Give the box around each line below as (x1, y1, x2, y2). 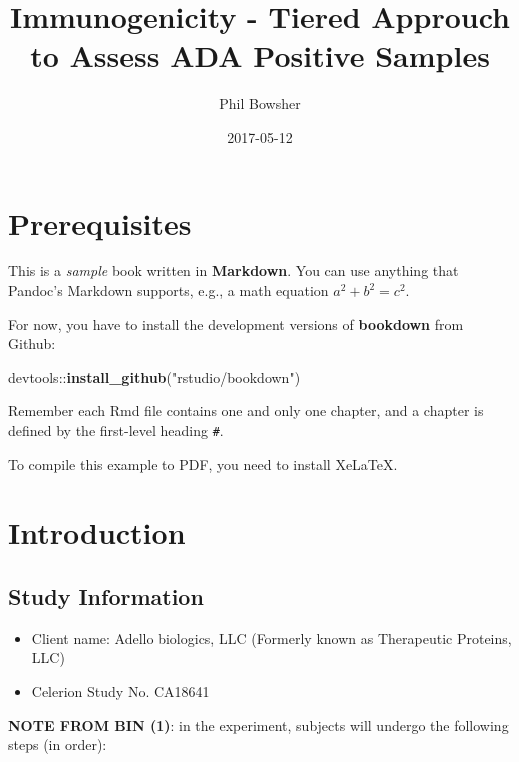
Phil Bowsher (219, 93, 301, 114)
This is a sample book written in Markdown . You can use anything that (8, 260, 459, 281)
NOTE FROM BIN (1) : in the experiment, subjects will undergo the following (8, 714, 509, 735)
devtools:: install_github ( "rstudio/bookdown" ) (8, 366, 301, 387)
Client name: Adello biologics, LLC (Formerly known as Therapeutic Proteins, (31, 627, 512, 648)
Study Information (8, 581, 204, 612)
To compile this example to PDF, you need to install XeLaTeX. (8, 453, 398, 474)
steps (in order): (8, 734, 107, 755)
